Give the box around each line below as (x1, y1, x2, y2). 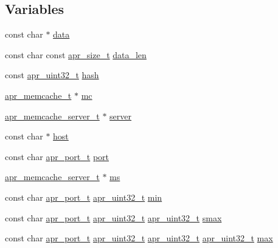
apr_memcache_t (5, 89, 72, 101)
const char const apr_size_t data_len (5, 48, 147, 61)
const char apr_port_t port (5, 150, 109, 163)
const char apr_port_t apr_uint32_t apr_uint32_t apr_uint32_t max (5, 232, 273, 244)
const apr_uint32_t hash (5, 69, 99, 81)
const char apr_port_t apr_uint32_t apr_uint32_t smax (5, 211, 222, 224)
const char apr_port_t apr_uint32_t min (5, 190, 162, 203)
